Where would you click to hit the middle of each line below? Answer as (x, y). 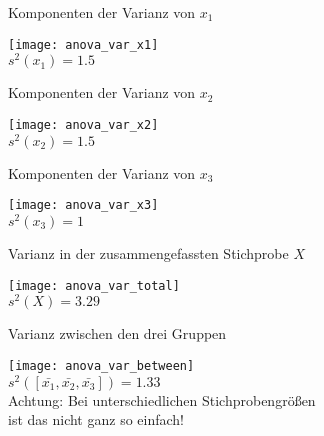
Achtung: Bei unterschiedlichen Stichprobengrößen (162, 399)
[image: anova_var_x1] (83, 44)
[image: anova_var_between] (101, 365)
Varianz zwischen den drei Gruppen (117, 333)
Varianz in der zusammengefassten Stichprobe (148, 252)
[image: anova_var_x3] (83, 205)
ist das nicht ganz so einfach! (96, 419)
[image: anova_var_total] (94, 285)
